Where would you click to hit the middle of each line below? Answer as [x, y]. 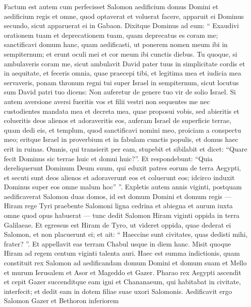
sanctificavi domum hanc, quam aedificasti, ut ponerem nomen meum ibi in [116, 44]
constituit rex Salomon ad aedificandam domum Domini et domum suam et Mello [125, 263]
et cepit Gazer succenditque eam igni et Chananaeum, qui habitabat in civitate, [123, 282]
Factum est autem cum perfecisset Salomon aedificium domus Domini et [111, 6]
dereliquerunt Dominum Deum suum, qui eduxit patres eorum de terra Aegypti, [123, 168]
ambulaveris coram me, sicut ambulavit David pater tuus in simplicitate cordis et [125, 63]
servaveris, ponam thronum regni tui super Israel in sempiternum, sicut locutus [121, 82]
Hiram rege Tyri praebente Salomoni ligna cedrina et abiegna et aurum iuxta [118, 206]
